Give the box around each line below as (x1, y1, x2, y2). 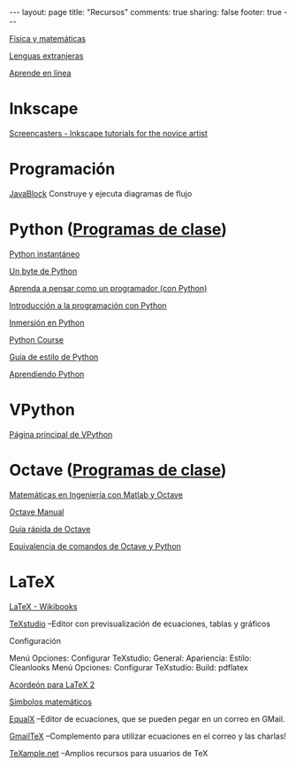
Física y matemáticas (9, 34, 87, 43)
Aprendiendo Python (9, 368, 85, 379)
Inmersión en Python (9, 317, 86, 328)
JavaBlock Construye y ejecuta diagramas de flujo (9, 188, 193, 198)
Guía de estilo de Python (9, 352, 99, 362)
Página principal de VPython (9, 429, 113, 439)
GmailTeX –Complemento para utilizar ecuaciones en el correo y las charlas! (9, 731, 287, 741)
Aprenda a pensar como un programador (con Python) (9, 283, 208, 293)
